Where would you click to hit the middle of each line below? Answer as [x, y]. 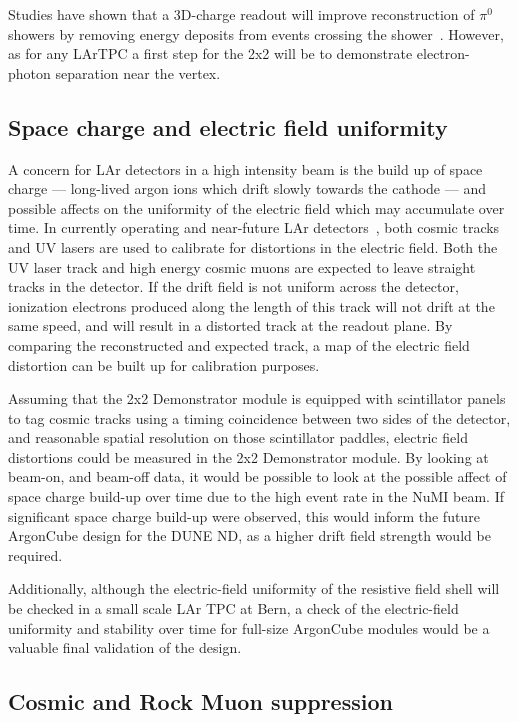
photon [29, 72]
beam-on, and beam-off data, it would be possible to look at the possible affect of [257, 476]
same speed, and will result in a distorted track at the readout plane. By [230, 325]
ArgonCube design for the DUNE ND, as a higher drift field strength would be [249, 535]
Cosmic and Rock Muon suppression [200, 701]
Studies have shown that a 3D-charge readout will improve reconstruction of [241, 14]
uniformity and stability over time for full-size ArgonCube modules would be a [249, 627]
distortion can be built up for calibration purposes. [164, 364]
